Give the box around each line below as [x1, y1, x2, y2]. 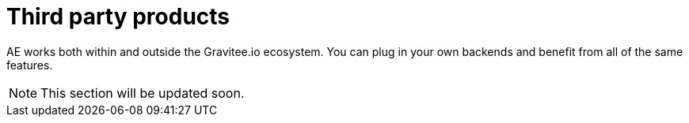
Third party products [6, 3, 230, 30]
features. [6, 58, 53, 72]
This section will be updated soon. [40, 84, 245, 101]
